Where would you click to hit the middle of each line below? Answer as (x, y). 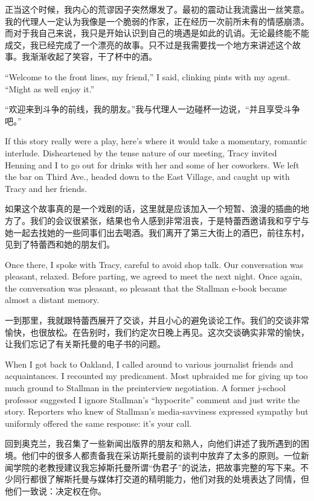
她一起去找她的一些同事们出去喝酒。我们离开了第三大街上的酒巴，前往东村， (157, 232)
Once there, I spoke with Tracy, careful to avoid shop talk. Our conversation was (154, 264)
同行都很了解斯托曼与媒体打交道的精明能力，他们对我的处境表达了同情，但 (161, 479)
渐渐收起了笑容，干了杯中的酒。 (93, 56)
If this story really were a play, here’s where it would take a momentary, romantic (156, 141)
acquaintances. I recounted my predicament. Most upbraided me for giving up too (156, 376)
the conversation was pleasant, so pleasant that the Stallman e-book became (146, 288)
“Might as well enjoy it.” (50, 88)
